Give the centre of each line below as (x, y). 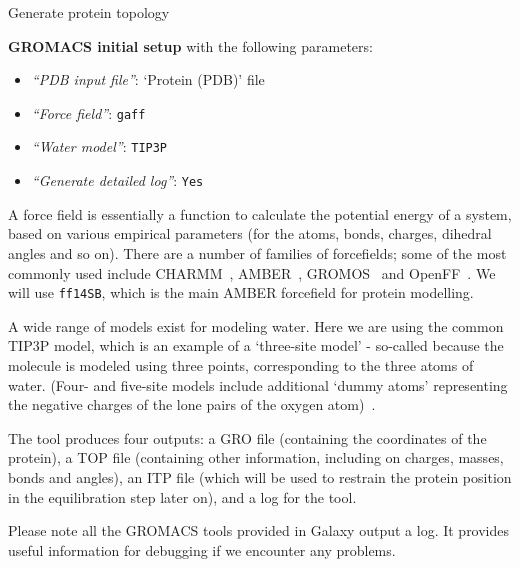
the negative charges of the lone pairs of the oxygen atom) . (192, 404)
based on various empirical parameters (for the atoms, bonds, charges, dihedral (250, 233)
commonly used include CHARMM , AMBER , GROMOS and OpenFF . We (252, 272)
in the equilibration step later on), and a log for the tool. (182, 496)
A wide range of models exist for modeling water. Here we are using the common (256, 325)
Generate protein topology (89, 12)
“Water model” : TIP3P (99, 146)
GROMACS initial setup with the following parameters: (190, 45)
